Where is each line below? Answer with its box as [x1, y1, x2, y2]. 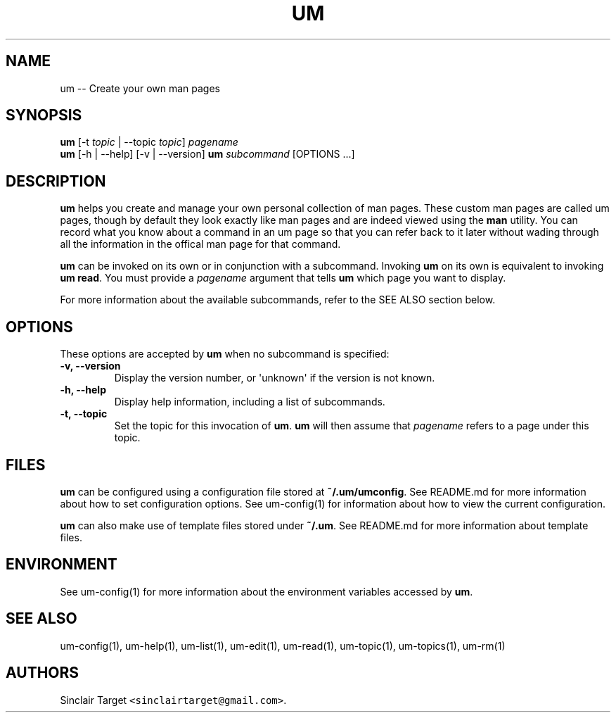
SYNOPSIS [6, 106, 82, 125]
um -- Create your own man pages [60, 82, 220, 94]
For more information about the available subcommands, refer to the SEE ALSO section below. [60, 294, 496, 306]
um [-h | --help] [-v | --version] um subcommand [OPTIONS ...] [60, 148, 355, 160]
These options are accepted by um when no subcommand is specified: [60, 348, 390, 360]
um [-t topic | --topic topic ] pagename [60, 136, 238, 149]
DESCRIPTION [6, 172, 106, 190]
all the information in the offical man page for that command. [60, 238, 341, 251]
